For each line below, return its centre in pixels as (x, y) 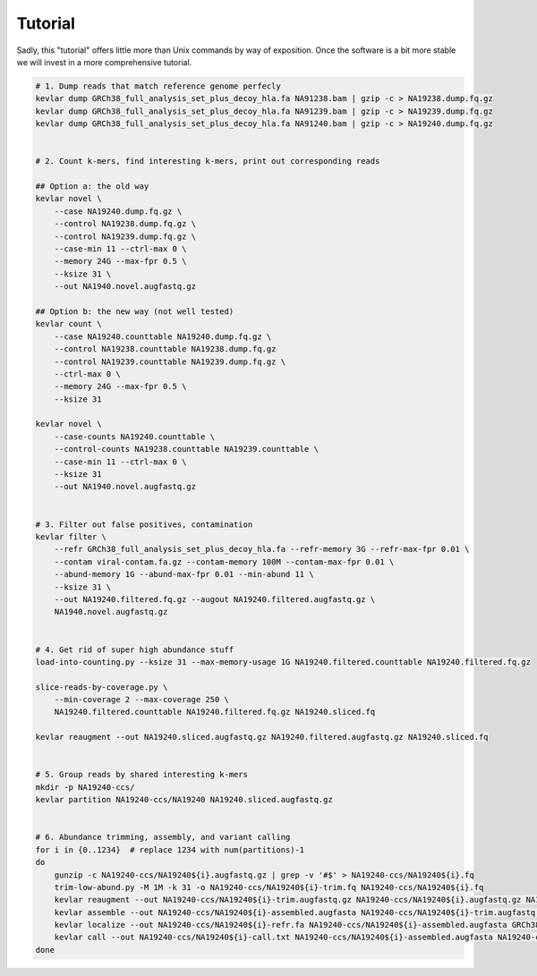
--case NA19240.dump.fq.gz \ (118, 211)
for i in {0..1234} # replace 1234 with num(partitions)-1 (170, 849)
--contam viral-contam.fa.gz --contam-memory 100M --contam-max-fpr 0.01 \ (224, 562)
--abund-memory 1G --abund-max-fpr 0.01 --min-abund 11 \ (184, 574)
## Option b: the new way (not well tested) (135, 311)
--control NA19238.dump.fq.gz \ (125, 224)
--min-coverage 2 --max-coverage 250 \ (142, 700)
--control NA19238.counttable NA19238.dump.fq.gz (165, 349)
